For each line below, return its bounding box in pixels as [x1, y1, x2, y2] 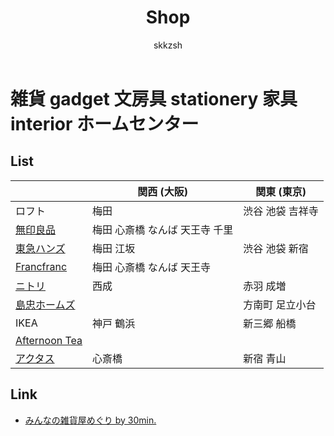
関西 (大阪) [137, 184, 189, 198]
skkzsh [153, 39, 183, 51]
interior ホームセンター [10, 112, 200, 135]
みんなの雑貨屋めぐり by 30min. [24, 414, 157, 426]
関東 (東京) [255, 184, 307, 198]
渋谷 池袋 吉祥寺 [243, 204, 319, 218]
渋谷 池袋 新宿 [243, 241, 309, 255]
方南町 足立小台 [243, 297, 317, 311]
